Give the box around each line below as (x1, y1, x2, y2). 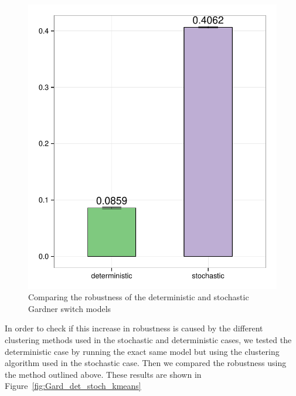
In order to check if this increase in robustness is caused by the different (5, 322, 263, 334)
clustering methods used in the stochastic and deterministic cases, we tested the (5, 334, 292, 345)
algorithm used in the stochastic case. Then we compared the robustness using (5, 357, 287, 369)
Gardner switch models (28, 302, 111, 314)
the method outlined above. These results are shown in (5, 368, 202, 380)
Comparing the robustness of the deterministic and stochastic (28, 291, 249, 303)
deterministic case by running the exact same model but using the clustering (5, 345, 280, 357)
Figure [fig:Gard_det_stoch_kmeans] (5, 380, 141, 392)
